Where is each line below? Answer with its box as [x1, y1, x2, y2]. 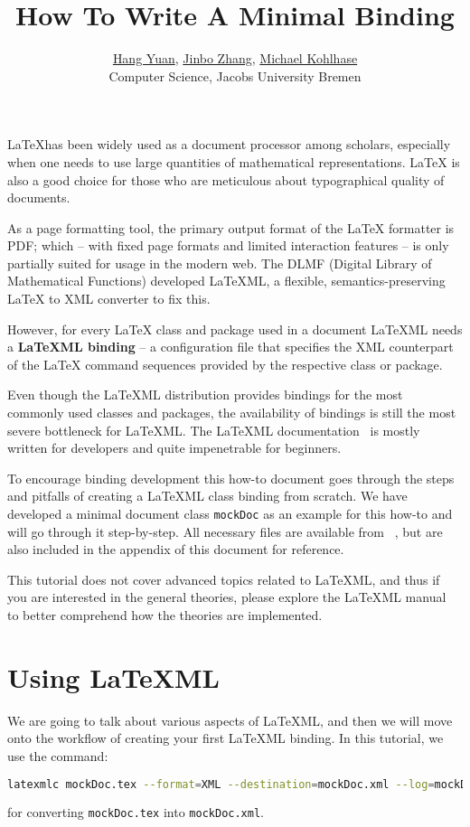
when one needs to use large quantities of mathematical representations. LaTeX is [7, 152, 460, 171]
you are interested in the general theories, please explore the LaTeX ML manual [7, 587, 446, 606]
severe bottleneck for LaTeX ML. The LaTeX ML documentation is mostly [7, 420, 420, 439]
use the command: [7, 746, 108, 765]
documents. [7, 188, 70, 207]
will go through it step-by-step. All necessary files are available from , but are [7, 522, 443, 540]
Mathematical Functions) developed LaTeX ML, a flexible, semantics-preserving [7, 271, 446, 290]
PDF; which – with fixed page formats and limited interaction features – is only [7, 236, 449, 255]
